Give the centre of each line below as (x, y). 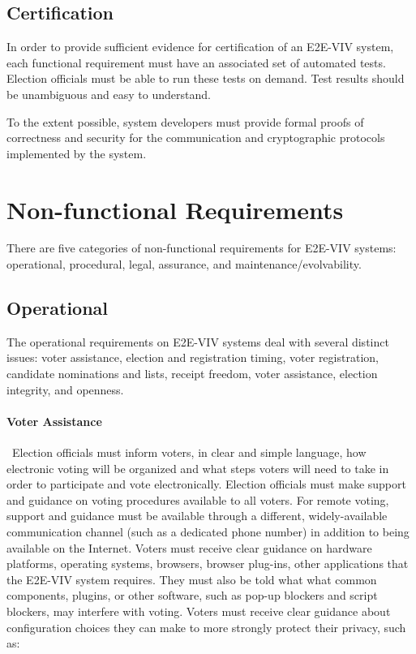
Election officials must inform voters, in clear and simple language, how (189, 452)
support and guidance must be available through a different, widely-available (197, 516)
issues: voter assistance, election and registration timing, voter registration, (193, 357)
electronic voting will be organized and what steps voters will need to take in (198, 468)
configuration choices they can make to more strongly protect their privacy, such (206, 627)
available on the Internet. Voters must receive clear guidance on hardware (189, 547)
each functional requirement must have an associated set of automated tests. (196, 62)
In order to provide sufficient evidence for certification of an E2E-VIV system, (200, 47)
